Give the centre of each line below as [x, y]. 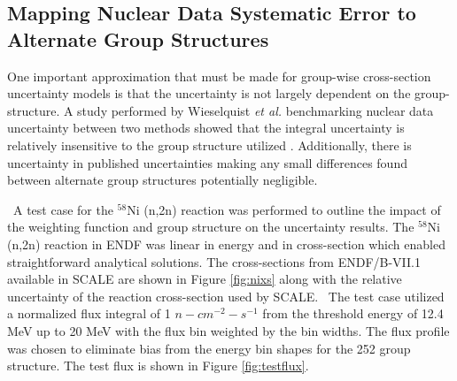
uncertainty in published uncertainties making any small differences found [207, 162]
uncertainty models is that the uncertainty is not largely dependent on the [209, 93]
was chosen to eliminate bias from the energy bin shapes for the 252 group [209, 348]
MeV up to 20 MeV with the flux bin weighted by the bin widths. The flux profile [228, 330]
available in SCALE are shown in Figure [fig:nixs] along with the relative [205, 279]
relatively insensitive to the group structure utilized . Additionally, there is [209, 145]
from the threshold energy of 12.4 [353, 313]
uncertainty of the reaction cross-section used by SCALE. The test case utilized [226, 296]
